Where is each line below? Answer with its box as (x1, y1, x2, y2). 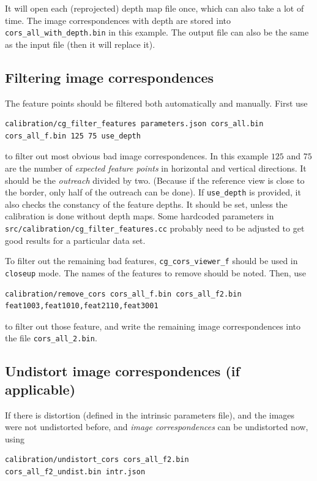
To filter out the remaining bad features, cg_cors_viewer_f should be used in (5, 254, 298, 267)
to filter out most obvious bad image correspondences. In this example (5, 150, 269, 162)
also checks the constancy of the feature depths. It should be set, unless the (5, 197, 288, 210)
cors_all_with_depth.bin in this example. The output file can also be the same (5, 26, 309, 39)
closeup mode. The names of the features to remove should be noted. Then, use (5, 266, 306, 279)
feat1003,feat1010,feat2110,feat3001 (5, 301, 158, 311)
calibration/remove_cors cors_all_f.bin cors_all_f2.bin (5, 289, 242, 298)
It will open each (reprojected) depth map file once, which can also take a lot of (5, 2, 304, 14)
